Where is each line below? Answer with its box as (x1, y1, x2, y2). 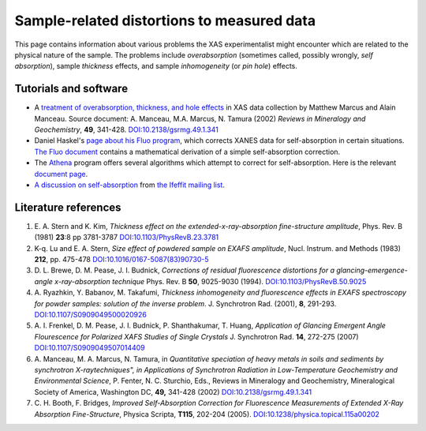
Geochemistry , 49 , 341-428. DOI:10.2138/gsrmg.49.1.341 (34, 125, 219, 134)
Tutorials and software (14, 82, 129, 96)
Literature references (14, 201, 121, 214)
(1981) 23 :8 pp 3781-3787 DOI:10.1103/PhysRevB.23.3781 (34, 233, 219, 242)
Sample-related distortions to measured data (14, 12, 316, 29)
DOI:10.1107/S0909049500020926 (34, 310, 148, 319)
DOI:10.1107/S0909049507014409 (34, 343, 145, 353)
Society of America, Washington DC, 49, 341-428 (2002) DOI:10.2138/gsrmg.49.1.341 (34, 387, 312, 396)
